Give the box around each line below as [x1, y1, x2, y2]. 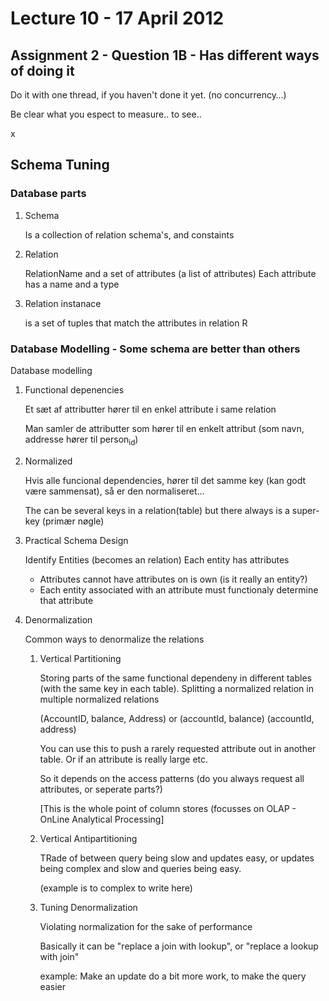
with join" [39, 950, 80, 962]
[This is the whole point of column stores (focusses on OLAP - [39, 802, 297, 814]
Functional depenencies [24, 383, 125, 396]
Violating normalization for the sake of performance [39, 920, 253, 932]
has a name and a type [24, 278, 120, 290]
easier [39, 980, 66, 992]
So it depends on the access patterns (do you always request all [39, 772, 305, 784]
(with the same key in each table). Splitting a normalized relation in [39, 682, 314, 694]
